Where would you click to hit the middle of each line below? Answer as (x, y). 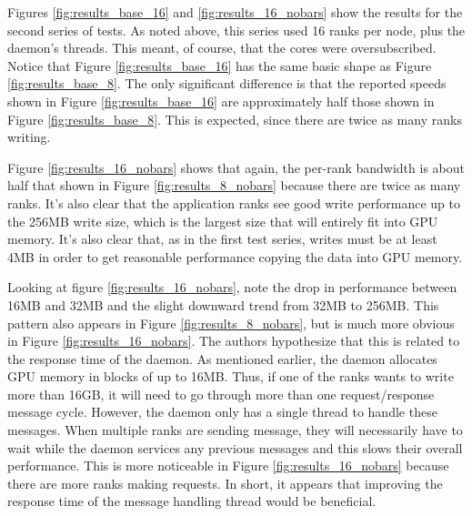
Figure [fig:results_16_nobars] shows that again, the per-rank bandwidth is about (236, 167)
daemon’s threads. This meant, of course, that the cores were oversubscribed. (222, 48)
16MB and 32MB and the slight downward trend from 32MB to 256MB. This (223, 304)
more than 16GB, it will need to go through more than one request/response (221, 394)
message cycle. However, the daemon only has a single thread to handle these (222, 412)
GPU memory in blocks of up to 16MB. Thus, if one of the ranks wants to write (231, 376)
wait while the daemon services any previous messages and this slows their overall (235, 447)
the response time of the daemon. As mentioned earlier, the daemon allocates (222, 358)
